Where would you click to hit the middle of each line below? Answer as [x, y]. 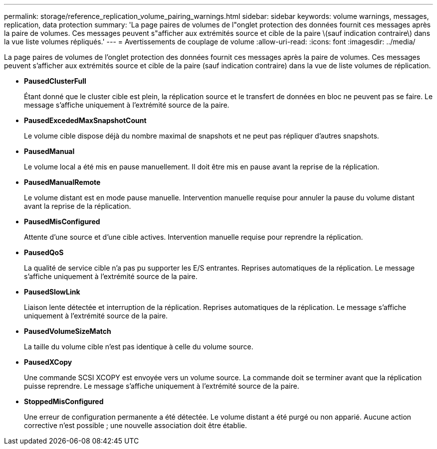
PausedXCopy [48, 362]
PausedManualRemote [62, 182]
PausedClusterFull [55, 81]
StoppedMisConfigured [64, 401]
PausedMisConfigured [62, 222]
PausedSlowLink [52, 292]
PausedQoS [44, 252]
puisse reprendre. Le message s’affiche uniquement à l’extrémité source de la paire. [162, 386]
